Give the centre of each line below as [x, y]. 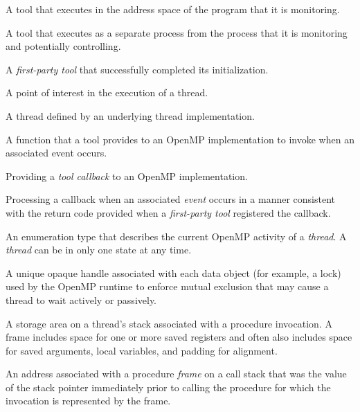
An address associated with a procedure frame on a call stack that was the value [176, 374]
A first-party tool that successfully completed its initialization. [137, 69]
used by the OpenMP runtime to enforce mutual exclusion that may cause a [167, 286]
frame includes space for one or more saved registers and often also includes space [179, 337]
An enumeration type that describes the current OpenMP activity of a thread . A [176, 236]
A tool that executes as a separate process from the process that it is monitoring [177, 32]
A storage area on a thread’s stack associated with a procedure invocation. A [169, 323]
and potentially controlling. [63, 46]
